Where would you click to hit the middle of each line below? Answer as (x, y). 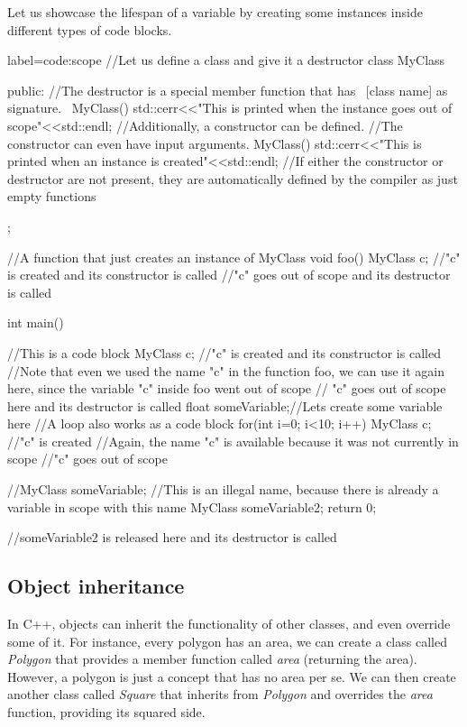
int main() (36, 322)
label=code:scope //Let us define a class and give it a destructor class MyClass (226, 60)
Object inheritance (96, 586)
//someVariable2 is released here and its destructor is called (172, 537)
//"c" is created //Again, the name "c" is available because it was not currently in (233, 441)
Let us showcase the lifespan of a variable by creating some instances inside (215, 12)
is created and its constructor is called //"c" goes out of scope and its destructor (229, 275)
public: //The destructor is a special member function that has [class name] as (228, 90)
